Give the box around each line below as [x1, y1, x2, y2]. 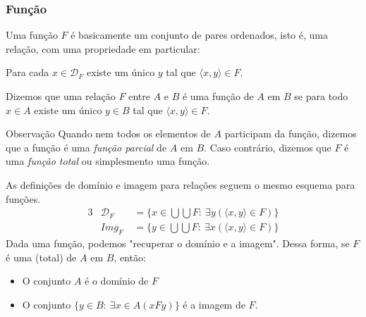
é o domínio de [85, 273, 149, 288]
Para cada [6, 65, 49, 80]
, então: [114, 249, 146, 264]
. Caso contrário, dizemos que [204, 139, 331, 154]
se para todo [294, 89, 348, 103]
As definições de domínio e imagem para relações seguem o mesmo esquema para [6, 177, 355, 192]
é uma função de [182, 89, 254, 103]
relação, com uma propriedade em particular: [6, 41, 200, 56]
